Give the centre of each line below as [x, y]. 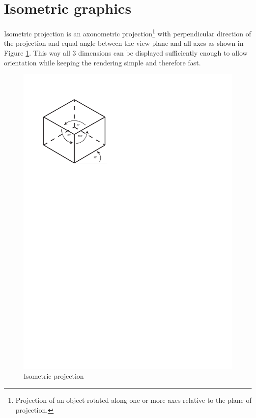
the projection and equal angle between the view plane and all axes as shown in [124, 43]
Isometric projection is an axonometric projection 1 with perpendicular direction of [128, 33]
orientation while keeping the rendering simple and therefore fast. [102, 62]
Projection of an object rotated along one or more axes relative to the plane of [133, 400]
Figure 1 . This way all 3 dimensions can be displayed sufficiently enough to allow [126, 52]
